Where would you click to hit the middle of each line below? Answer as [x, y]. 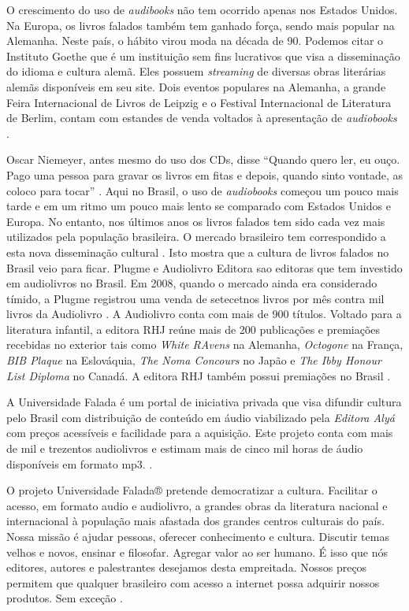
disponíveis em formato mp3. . [80, 463]
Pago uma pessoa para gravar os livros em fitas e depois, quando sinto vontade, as [204, 174]
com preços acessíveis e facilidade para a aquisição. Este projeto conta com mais [200, 433]
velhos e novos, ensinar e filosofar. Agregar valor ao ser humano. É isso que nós [197, 552]
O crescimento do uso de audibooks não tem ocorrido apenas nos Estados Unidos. [202, 9]
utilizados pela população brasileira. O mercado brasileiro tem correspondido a [196, 237]
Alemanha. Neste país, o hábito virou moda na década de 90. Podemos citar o [195, 41]
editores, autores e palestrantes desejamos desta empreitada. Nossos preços [187, 567]
